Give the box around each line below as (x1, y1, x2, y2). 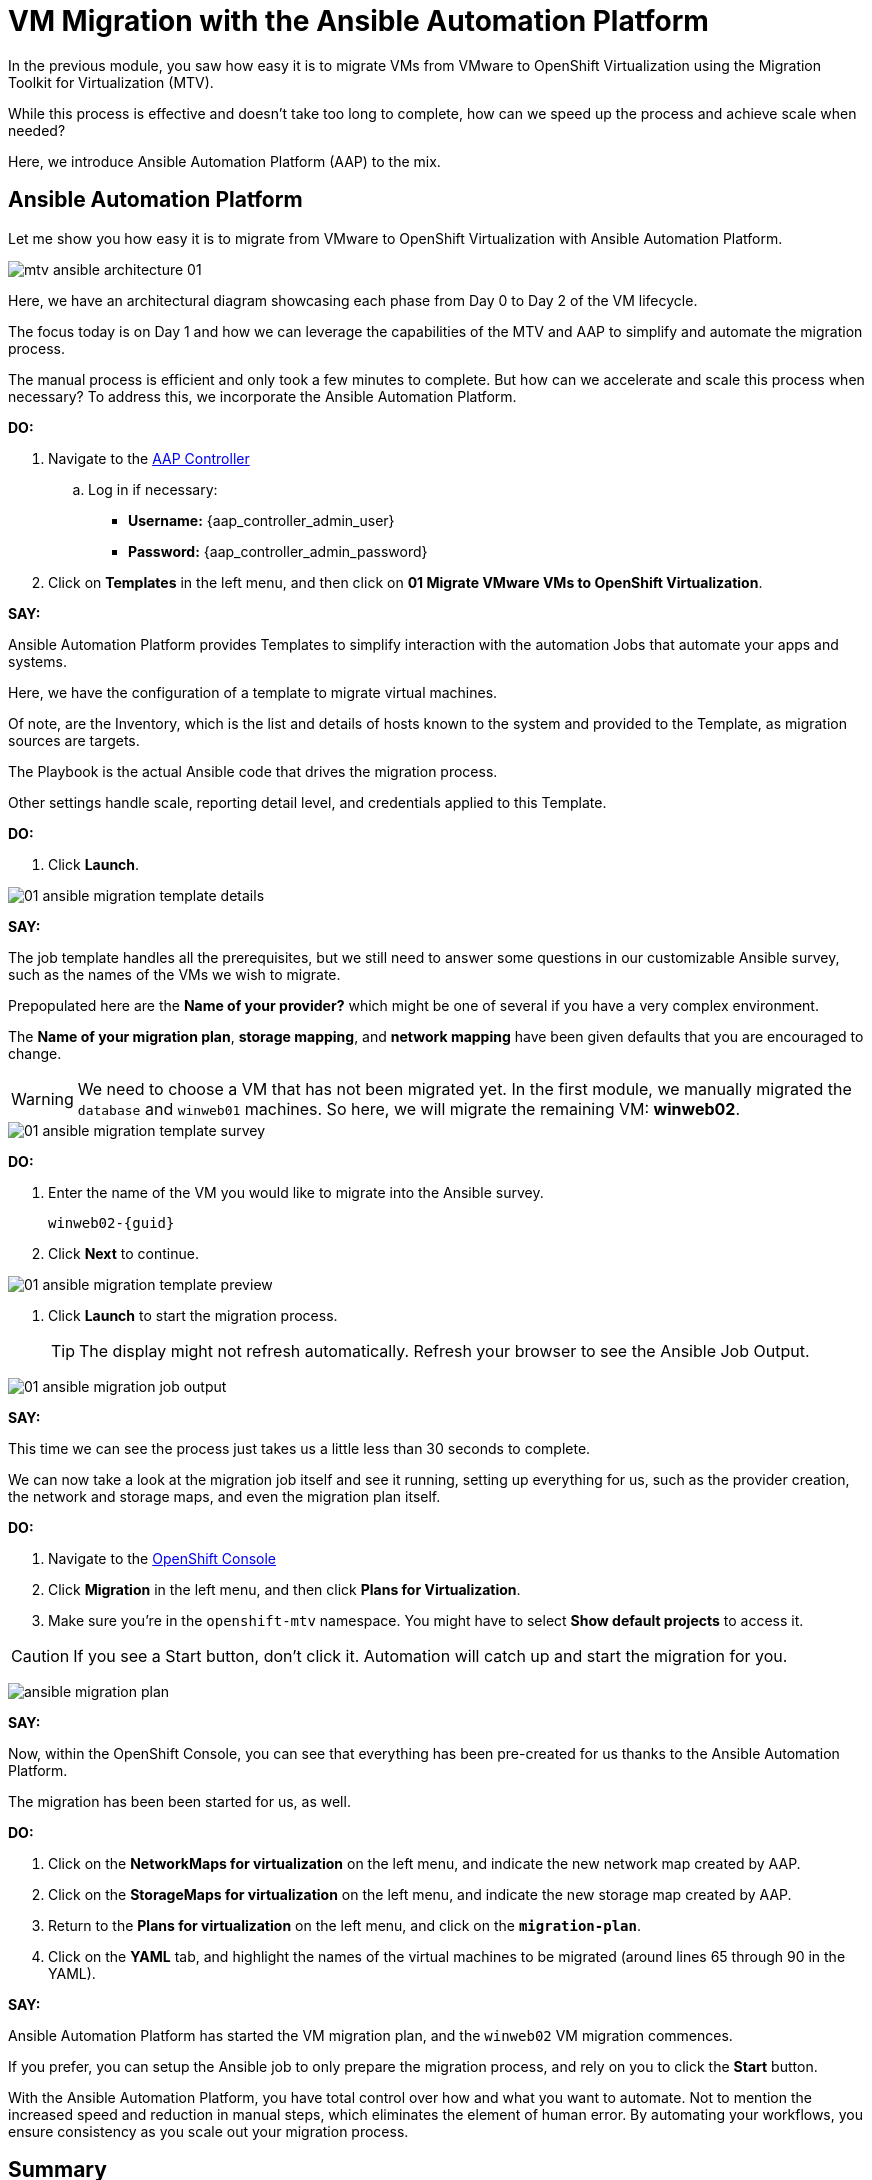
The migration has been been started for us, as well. (8, 1792, 351, 1810)
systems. (8, 652, 67, 670)
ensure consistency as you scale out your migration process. (8, 2122, 409, 2140)
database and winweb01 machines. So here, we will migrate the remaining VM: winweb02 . (77, 1098, 740, 1119)
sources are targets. (8, 731, 140, 749)
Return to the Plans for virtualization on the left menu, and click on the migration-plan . (48, 1916, 641, 1934)
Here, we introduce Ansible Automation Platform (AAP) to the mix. (8, 152, 441, 170)
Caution (11, 1645, 70, 1666)
